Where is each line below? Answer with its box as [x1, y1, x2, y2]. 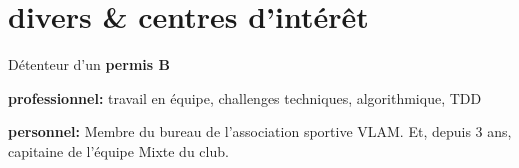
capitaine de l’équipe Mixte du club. [8, 140, 229, 161]
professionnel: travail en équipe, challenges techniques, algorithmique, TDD [8, 87, 482, 108]
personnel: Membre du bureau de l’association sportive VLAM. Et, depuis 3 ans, [8, 121, 512, 142]
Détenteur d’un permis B [8, 54, 170, 75]
